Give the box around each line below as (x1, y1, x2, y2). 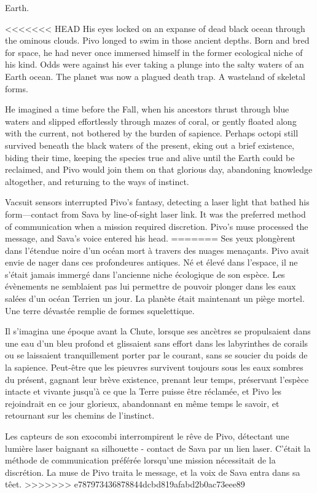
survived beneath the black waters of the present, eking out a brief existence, (5, 138, 295, 151)
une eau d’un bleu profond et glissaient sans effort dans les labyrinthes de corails (5, 336, 308, 349)
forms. (5, 82, 28, 95)
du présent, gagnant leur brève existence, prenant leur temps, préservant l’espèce (5, 373, 309, 385)
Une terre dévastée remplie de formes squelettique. (5, 304, 195, 317)
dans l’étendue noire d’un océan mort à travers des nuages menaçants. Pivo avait (5, 243, 310, 256)
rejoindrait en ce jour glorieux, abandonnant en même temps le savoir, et (5, 396, 280, 409)
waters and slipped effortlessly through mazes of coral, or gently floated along (5, 114, 297, 127)
